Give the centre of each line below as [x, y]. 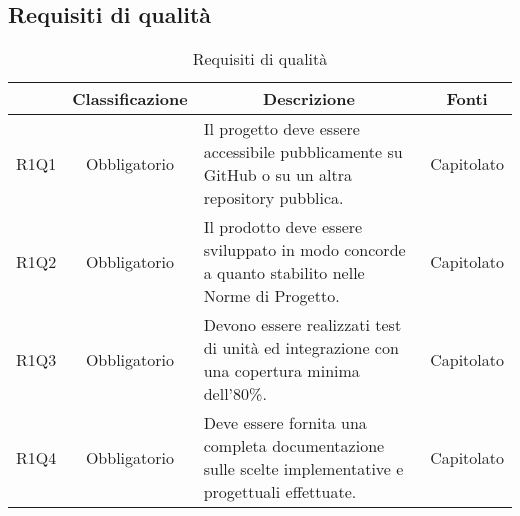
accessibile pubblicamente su [303, 152]
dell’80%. [235, 394]
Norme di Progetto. [271, 296]
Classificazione [130, 99]
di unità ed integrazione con [301, 348]
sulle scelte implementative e [303, 469]
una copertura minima [281, 371]
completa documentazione [294, 446]
